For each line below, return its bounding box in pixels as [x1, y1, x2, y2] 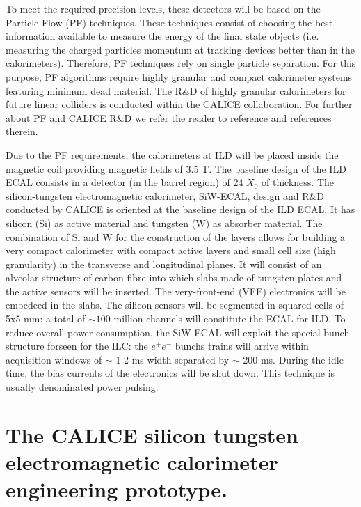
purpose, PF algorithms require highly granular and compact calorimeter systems [6, 69, 353, 84]
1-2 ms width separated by [115, 352, 230, 366]
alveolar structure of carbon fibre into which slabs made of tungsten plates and [6, 270, 342, 285]
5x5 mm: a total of [6, 311, 86, 326]
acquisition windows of [6, 352, 102, 366]
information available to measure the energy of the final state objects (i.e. [6, 29, 319, 43]
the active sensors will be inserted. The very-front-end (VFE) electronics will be [6, 283, 346, 298]
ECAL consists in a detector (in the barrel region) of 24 [6, 175, 243, 189]
